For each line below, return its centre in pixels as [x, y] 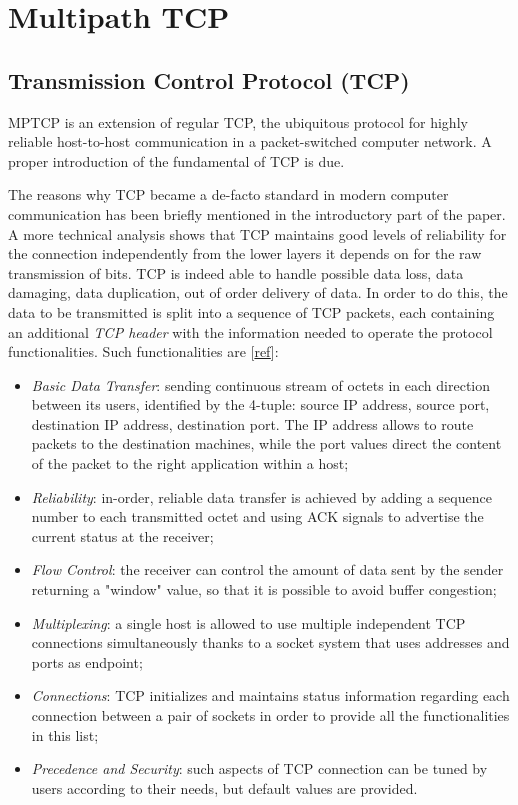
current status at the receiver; [122, 535]
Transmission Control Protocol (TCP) [209, 79]
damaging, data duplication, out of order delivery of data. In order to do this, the [258, 292]
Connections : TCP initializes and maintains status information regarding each [270, 695]
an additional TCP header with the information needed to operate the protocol [250, 331]
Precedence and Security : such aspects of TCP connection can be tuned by [259, 768]
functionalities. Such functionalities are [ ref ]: [143, 351]
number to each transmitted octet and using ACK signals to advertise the [257, 516]
